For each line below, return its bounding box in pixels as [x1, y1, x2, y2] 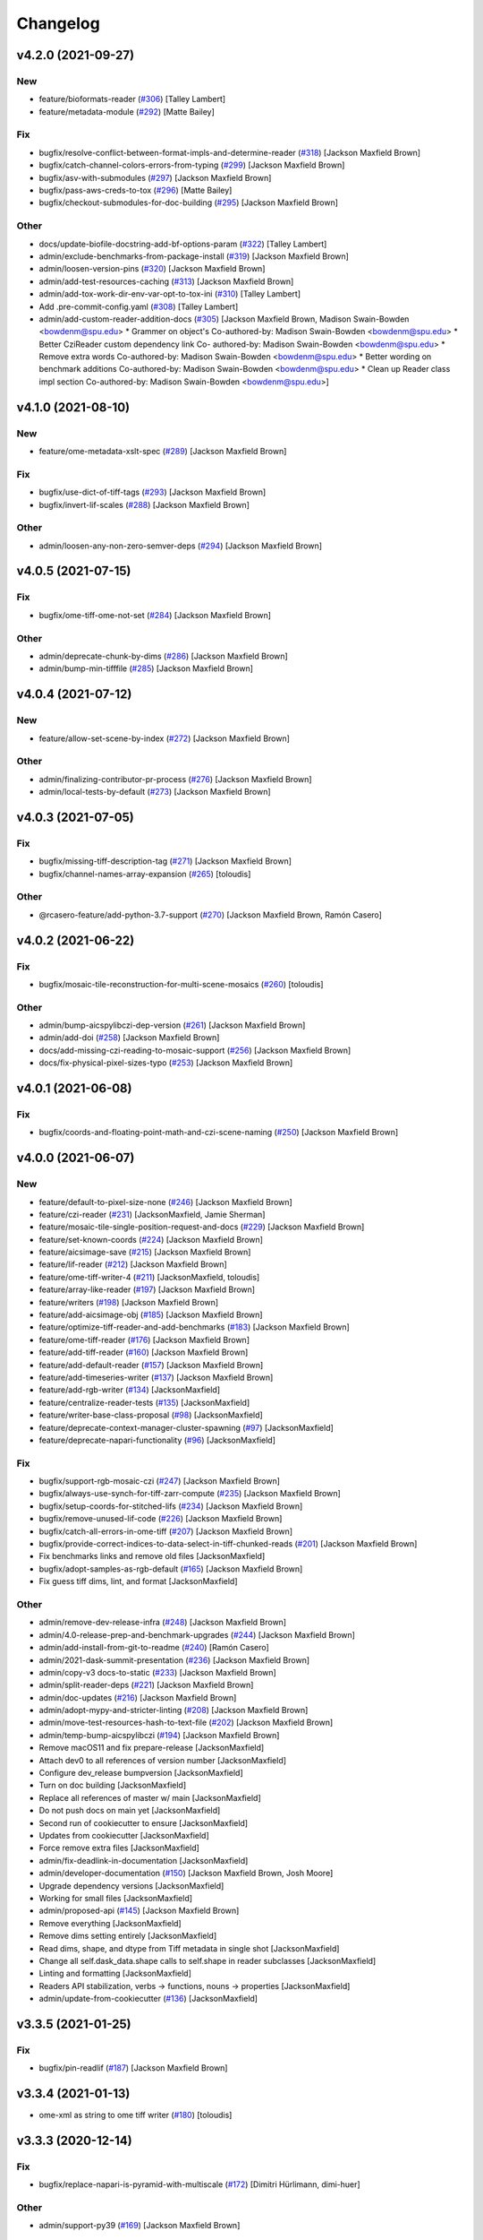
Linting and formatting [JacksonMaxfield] [38, 1968, 192, 1979]
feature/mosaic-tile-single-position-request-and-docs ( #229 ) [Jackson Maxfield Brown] [38, 1221, 365, 1232]
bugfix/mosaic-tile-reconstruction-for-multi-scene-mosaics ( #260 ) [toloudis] [38, 978, 324, 989]
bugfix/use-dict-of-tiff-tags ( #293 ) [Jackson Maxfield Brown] [38, 487, 267, 497]
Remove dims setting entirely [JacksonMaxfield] [38, 1931, 217, 1942]
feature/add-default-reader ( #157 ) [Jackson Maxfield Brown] [38, 1359, 264, 1370]
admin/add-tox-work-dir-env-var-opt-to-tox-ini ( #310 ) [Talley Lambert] [38, 289, 301, 299]
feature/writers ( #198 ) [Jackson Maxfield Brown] [38, 1297, 219, 1307]
